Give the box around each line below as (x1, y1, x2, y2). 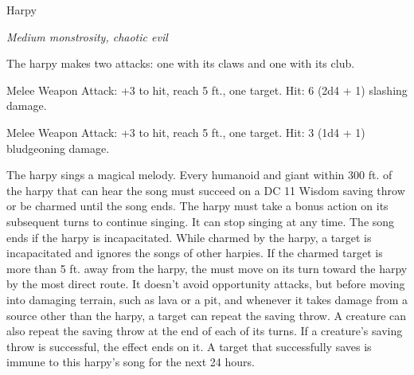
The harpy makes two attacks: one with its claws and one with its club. (6, 55, 355, 72)
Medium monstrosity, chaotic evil (6, 28, 168, 45)
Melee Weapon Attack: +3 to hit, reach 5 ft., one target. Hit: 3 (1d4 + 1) (6, 123, 365, 140)
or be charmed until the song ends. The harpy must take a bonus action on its (6, 197, 389, 214)
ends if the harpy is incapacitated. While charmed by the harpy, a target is (6, 229, 372, 245)
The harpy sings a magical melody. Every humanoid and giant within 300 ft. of (6, 166, 393, 183)
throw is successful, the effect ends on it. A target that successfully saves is (6, 338, 372, 354)
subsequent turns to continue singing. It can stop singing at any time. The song (6, 213, 395, 229)
